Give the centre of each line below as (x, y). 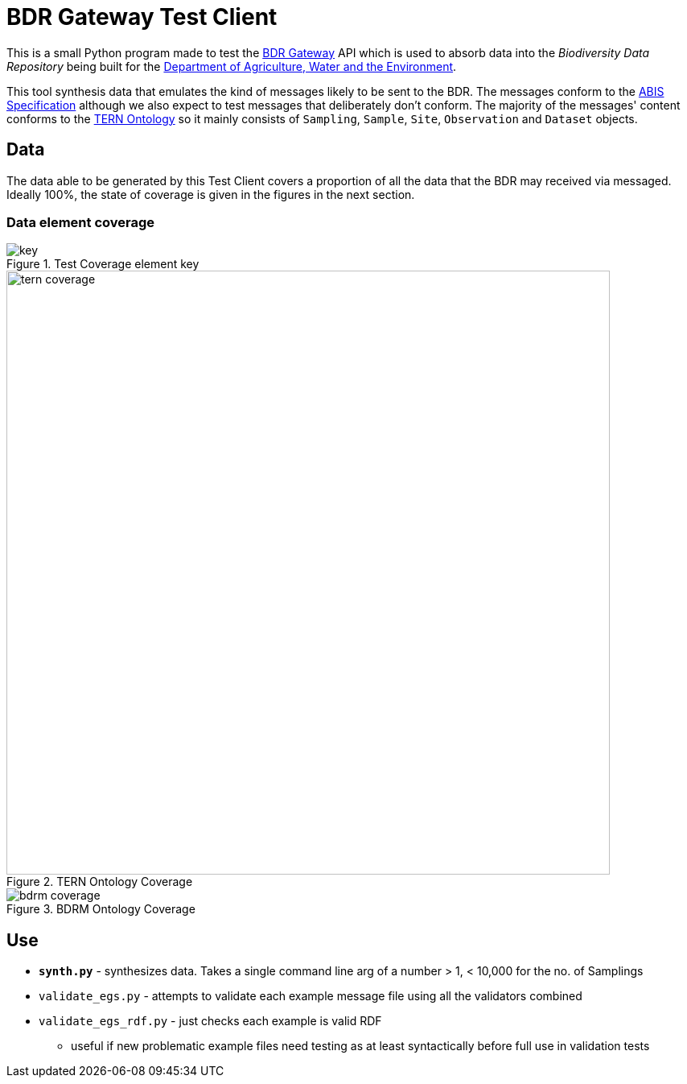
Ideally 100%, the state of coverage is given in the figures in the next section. (211, 194)
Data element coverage (81, 222)
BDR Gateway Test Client (142, 17)
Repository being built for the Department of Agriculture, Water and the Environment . (232, 66)
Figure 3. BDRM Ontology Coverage (101, 909)
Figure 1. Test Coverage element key (103, 264)
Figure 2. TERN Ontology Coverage (100, 882)
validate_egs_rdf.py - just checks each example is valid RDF (210, 1021)
